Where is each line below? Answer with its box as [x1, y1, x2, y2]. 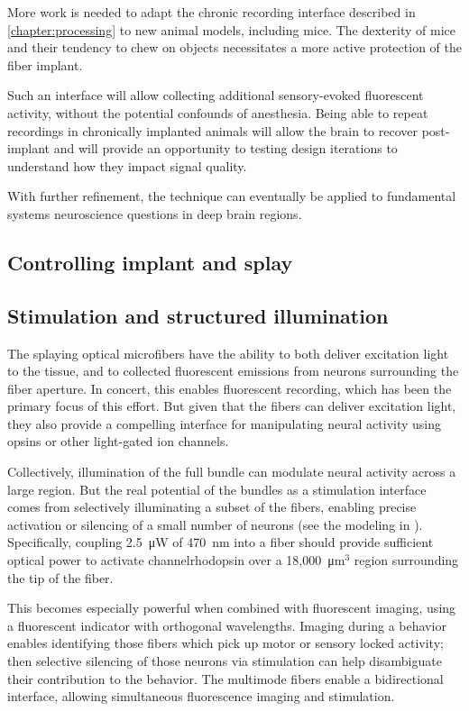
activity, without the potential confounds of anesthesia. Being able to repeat [7, 103, 428, 122]
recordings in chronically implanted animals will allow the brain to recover [7, 121, 418, 140]
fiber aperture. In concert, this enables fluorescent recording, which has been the [7, 378, 452, 397]
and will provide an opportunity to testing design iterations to [53, 139, 398, 158]
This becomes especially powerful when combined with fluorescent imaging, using [7, 598, 456, 617]
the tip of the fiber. [7, 568, 114, 587]
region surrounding [354, 551, 459, 570]
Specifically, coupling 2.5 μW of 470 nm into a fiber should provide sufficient [7, 533, 434, 551]
